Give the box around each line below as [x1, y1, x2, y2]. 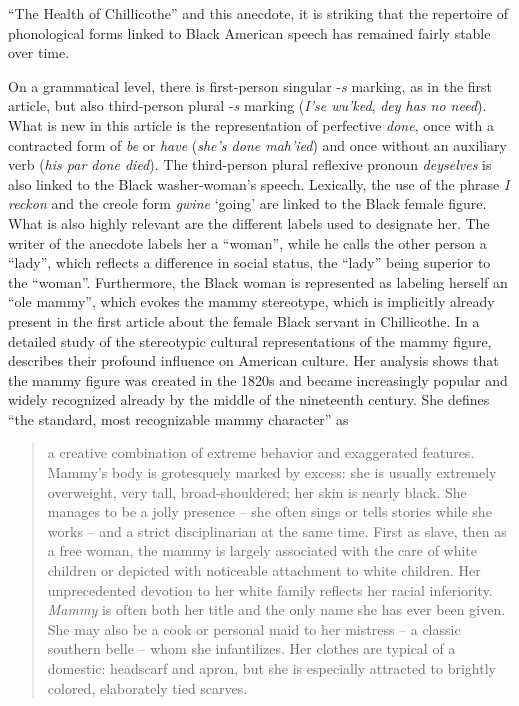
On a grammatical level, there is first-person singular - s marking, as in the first [8, 75, 493, 96]
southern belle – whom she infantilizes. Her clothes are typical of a [47, 638, 456, 659]
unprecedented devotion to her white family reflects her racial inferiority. [47, 579, 493, 600]
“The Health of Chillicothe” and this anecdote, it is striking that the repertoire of [8, 3, 509, 23]
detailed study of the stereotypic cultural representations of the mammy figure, [8, 330, 492, 351]
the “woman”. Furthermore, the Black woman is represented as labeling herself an [8, 271, 508, 292]
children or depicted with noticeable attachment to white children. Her [47, 560, 481, 581]
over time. [8, 42, 70, 63]
